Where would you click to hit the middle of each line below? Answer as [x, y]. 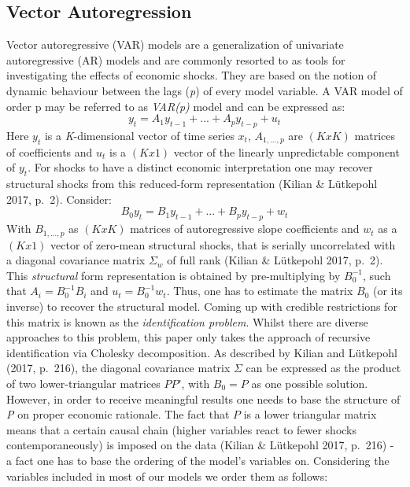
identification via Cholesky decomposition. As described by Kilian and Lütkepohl [202, 352]
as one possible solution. [310, 383]
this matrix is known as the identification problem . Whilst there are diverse [187, 321]
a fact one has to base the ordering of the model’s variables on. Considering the [198, 460]
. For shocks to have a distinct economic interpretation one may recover [200, 167]
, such [377, 275]
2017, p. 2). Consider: [59, 199]
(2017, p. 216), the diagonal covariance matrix [118, 368]
